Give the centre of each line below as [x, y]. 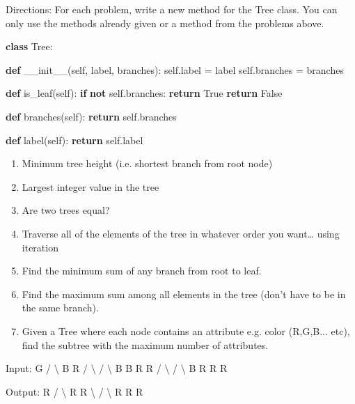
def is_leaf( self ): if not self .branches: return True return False [144, 93]
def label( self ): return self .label [74, 140]
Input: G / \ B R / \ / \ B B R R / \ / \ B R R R [117, 368]
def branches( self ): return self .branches [91, 116]
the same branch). [60, 308]
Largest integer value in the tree [90, 186]
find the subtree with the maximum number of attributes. [145, 344]
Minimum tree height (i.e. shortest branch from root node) [147, 163]
